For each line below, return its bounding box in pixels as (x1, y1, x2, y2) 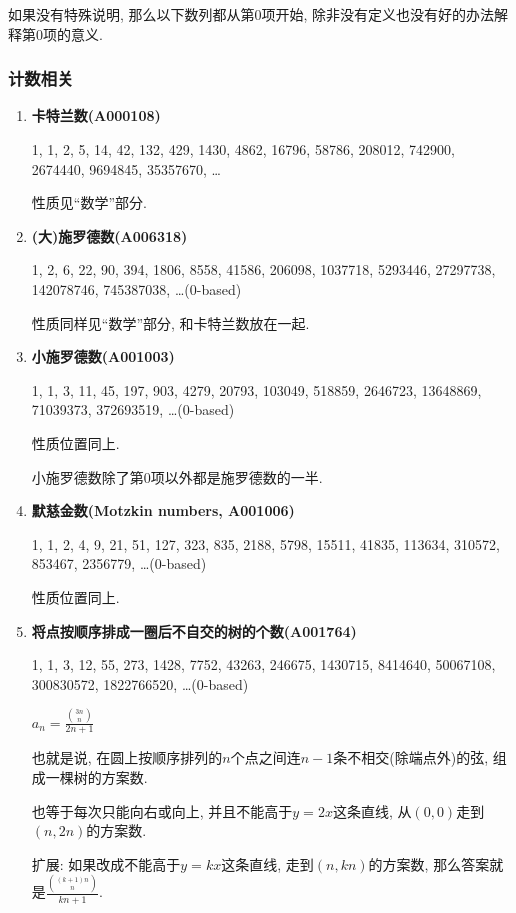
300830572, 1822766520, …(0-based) (31, 673, 249, 694)
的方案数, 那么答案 (368, 853, 490, 874)
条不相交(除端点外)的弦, (333, 747, 489, 768)
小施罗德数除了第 (31, 466, 144, 487)
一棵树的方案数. (45, 767, 148, 788)
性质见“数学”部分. (31, 192, 147, 213)
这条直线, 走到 (221, 853, 314, 874)
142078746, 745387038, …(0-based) (31, 278, 242, 299)
